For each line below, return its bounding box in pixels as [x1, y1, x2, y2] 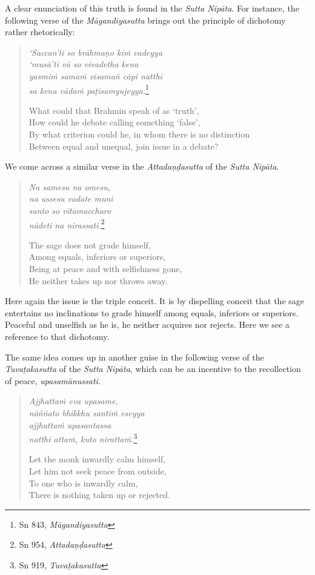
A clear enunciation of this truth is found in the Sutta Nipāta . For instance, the [5, 2, 299, 14]
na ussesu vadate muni [28, 192, 113, 205]
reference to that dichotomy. [5, 330, 110, 342]
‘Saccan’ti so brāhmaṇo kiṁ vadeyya [28, 45, 163, 58]
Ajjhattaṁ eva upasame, [28, 394, 118, 407]
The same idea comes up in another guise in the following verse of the [5, 350, 264, 363]
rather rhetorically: [5, 25, 75, 38]
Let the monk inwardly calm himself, [28, 453, 166, 465]
